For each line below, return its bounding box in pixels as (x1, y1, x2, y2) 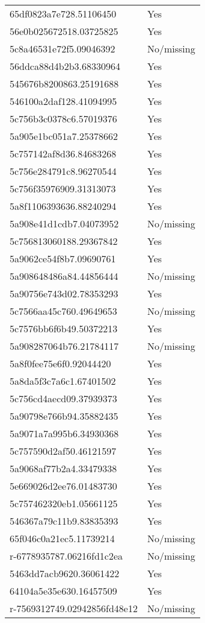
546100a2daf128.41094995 (10, 94, 117, 108)
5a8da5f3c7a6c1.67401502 (10, 374, 116, 388)
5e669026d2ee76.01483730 (10, 479, 117, 493)
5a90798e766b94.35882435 (10, 409, 118, 423)
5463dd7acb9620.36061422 (10, 566, 120, 580)
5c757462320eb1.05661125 (10, 496, 118, 510)
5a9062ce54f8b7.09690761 (10, 251, 116, 265)
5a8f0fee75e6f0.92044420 (10, 356, 111, 370)
